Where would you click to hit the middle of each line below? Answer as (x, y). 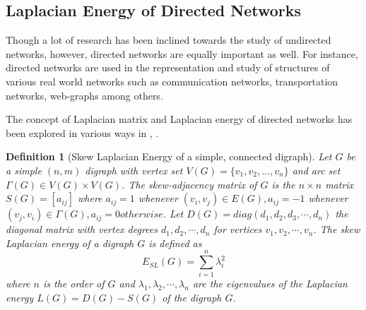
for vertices (238, 229)
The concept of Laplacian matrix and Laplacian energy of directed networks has (179, 119)
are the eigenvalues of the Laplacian (270, 284)
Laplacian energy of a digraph (70, 243)
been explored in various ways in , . (82, 132)
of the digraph (192, 298)
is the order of (73, 284)
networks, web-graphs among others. (84, 95)
